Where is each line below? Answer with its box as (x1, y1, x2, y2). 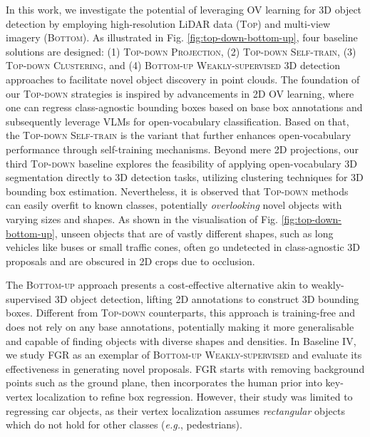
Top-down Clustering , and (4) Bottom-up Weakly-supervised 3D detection (6, 58, 340, 73)
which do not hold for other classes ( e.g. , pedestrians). (6, 417, 242, 432)
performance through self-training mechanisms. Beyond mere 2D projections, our (6, 141, 359, 156)
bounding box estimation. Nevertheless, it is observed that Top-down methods (6, 183, 349, 198)
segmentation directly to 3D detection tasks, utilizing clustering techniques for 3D (6, 170, 364, 185)
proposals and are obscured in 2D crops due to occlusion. (6, 253, 255, 268)
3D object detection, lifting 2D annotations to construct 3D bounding (54, 291, 359, 306)
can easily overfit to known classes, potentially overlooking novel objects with (6, 197, 342, 212)
